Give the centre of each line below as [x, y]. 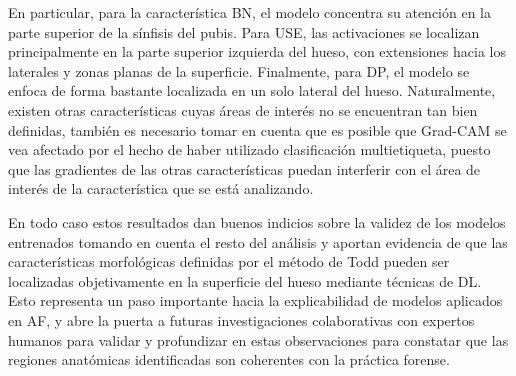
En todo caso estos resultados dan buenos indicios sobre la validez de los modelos [257, 221]
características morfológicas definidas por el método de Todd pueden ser [229, 261]
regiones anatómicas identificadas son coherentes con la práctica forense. [229, 359]
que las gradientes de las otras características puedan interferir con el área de [244, 168]
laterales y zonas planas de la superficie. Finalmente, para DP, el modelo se [239, 70]
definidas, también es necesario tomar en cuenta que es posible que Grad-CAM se [257, 129]
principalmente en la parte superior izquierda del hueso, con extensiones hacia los [257, 51]
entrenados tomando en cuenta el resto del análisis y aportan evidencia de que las [258, 241]
